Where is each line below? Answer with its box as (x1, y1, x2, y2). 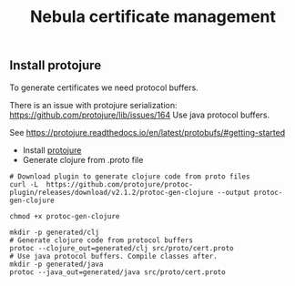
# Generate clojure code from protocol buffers (9, 235, 194, 245)
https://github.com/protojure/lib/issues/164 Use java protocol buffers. (9, 109, 270, 120)
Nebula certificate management (30, 6, 276, 27)
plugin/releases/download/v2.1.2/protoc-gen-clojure (9, 188, 214, 197)
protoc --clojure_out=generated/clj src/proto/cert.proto (9, 243, 234, 252)
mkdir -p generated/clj (9, 228, 100, 237)
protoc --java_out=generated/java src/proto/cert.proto (9, 267, 226, 277)
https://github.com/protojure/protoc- (46, 179, 194, 189)
